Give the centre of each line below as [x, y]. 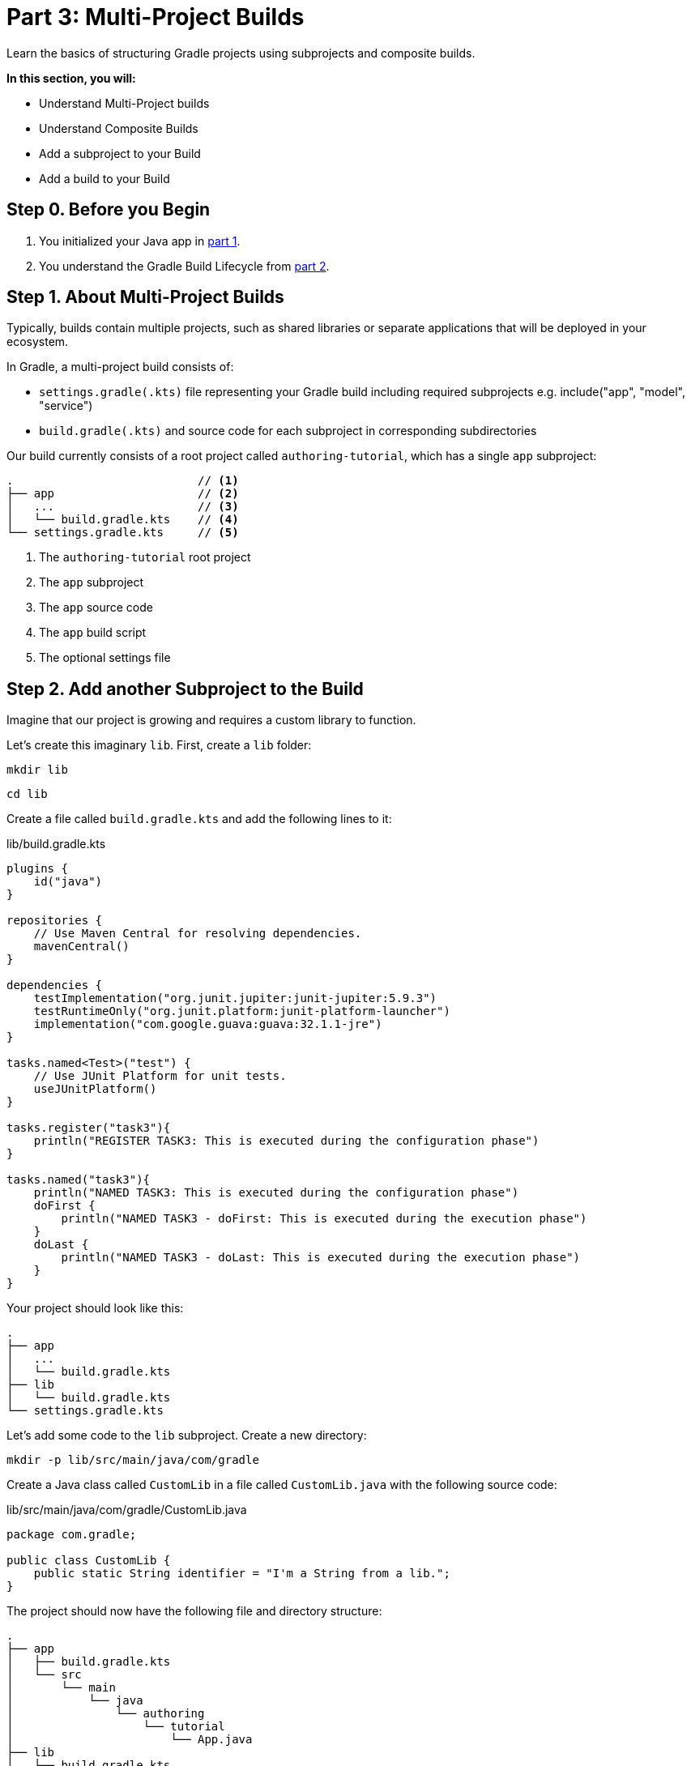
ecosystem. [38, 342]
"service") [66, 406]
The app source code [96, 608]
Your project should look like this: [95, 1308]
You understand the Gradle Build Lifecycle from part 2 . [184, 266]
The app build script [93, 633]
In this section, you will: [71, 78]
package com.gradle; [72, 1535]
